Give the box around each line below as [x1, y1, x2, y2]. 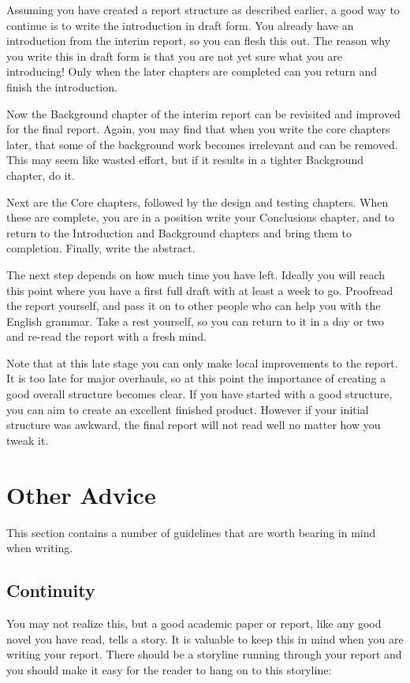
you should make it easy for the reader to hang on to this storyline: [6, 661, 332, 677]
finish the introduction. [6, 78, 117, 95]
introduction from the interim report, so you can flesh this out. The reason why [6, 32, 391, 49]
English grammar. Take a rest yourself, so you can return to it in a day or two [6, 312, 385, 329]
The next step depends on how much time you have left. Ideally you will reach [6, 266, 386, 282]
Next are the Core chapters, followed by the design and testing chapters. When [6, 193, 389, 210]
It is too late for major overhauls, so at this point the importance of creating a [6, 370, 386, 386]
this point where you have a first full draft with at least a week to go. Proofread [6, 282, 393, 298]
